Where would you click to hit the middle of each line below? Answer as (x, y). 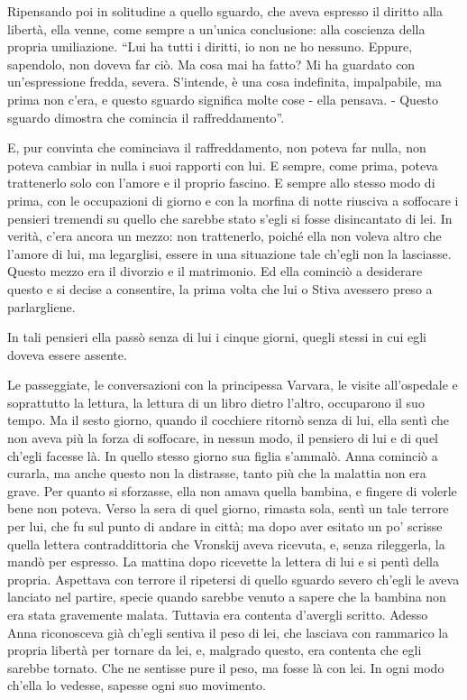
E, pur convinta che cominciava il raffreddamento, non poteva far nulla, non (217, 147)
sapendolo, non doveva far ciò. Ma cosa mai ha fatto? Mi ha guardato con (211, 64)
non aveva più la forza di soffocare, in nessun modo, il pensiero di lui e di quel (223, 438)
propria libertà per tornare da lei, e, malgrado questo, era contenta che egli (215, 650)
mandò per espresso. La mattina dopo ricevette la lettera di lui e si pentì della (223, 562)
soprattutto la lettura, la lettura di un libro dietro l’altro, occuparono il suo (216, 402)
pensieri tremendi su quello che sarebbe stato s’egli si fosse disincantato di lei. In (230, 218)
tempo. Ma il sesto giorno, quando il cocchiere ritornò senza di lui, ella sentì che (229, 420)
